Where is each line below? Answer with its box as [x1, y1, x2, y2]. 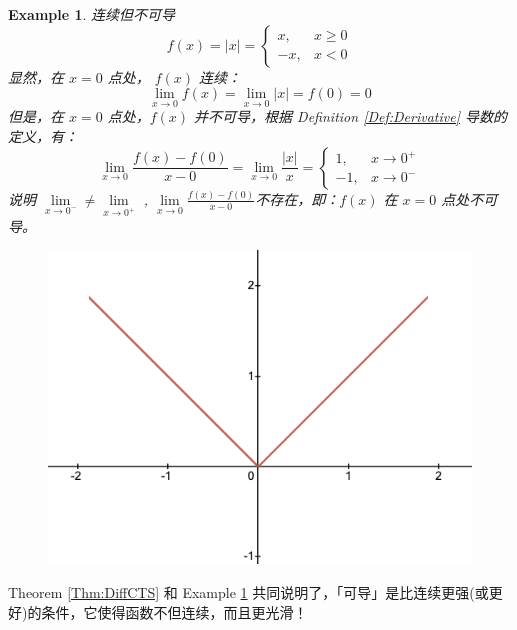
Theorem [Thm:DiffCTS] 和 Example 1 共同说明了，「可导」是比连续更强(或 [8, 581, 489, 602]
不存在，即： [255, 188, 340, 209]
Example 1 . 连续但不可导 [8, 4, 176, 24]
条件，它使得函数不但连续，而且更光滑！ [41, 601, 308, 622]
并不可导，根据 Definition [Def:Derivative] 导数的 [194, 106, 507, 127]
